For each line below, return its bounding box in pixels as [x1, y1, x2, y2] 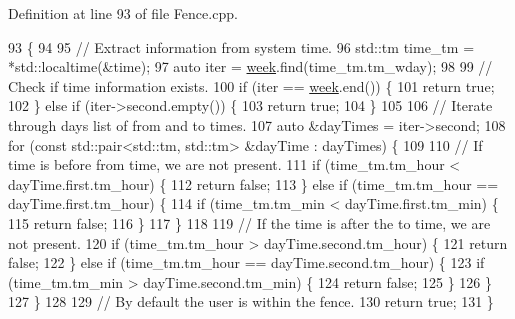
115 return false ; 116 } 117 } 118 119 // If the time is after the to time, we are [8, 212, 491, 233]
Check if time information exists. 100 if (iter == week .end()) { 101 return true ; [8, 75, 495, 96]
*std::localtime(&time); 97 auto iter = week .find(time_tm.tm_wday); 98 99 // [8, 56, 493, 77]
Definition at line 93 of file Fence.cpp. [8, 3, 238, 23]
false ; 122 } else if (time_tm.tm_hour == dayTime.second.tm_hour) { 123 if [8, 252, 485, 273]
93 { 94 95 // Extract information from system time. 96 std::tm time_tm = [8, 36, 475, 57]
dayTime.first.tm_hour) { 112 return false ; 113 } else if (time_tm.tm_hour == [8, 173, 499, 194]
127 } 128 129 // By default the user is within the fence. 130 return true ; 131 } [8, 291, 494, 312]
